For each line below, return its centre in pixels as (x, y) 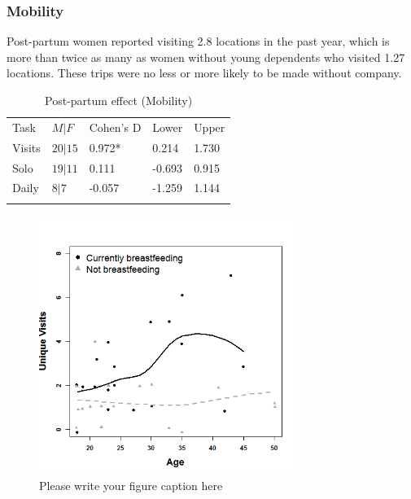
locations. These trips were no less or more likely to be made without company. (204, 73)
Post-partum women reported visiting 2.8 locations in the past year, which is (198, 41)
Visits (26, 147)
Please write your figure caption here (131, 486)
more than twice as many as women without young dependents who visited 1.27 (206, 57)
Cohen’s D (115, 127)
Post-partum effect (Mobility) (119, 100)
